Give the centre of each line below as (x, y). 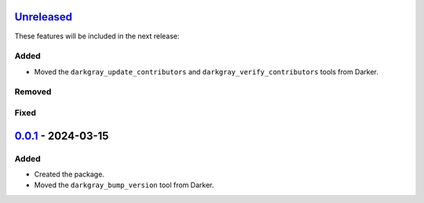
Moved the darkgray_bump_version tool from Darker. (124, 185)
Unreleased (44, 17)
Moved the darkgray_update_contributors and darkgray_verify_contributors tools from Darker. (206, 71)
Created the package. (69, 174)
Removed (33, 92)
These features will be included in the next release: (97, 36)
